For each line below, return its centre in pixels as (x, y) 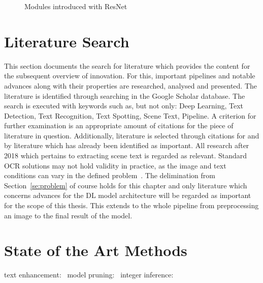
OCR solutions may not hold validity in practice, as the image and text (115, 165)
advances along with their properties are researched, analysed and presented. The (131, 85)
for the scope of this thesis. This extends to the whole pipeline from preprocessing (131, 205)
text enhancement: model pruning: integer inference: (89, 275)
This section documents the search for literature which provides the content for (127, 65)
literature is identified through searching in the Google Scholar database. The (125, 95)
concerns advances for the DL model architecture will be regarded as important (128, 195)
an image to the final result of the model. (68, 215)
